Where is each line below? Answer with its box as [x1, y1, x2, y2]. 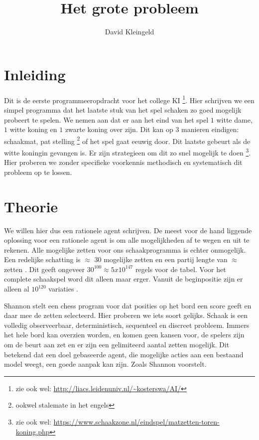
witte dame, [216, 114, 253, 125]
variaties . [48, 284, 78, 294]
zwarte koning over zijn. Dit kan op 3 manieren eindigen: [65, 124, 239, 135]
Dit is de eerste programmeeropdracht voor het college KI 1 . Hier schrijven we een [4, 93, 255, 105]
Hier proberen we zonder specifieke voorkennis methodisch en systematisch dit [4, 157, 243, 167]
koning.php [15, 426, 50, 437]
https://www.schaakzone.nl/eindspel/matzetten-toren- [53, 417, 220, 427]
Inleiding [4, 64, 66, 84]
